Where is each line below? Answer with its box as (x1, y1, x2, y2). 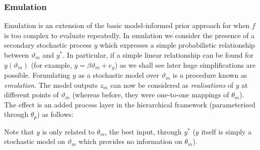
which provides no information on (79, 136, 182, 146)
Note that (4, 126, 34, 136)
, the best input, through (105, 126, 182, 136)
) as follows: (37, 109, 74, 119)
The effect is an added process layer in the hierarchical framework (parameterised (4, 99, 255, 109)
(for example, (31, 59, 72, 70)
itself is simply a (201, 126, 252, 136)
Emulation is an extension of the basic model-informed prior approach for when (4, 20, 250, 31)
